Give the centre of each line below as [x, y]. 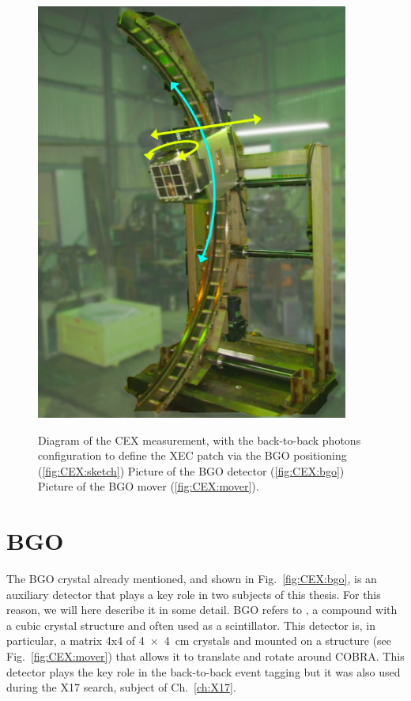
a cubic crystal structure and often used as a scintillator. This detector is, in [191, 625]
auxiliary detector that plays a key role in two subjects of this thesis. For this [194, 594]
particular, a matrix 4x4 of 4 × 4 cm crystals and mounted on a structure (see [199, 640]
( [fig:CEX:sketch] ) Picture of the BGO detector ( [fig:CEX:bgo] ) [191, 470]
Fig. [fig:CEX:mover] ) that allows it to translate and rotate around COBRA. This [205, 656]
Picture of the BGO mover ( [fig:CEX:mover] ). [149, 486]
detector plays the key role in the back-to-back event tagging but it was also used [204, 671]
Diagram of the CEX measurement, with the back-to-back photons [200, 440]
